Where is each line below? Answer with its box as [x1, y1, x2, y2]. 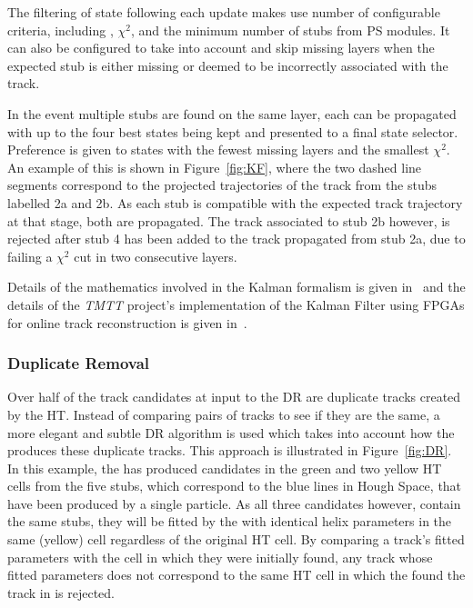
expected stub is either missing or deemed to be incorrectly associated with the [7, 55, 448, 75]
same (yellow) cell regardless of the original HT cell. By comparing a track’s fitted [7, 530, 465, 549]
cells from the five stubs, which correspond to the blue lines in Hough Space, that [7, 476, 462, 495]
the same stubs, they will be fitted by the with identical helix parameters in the [7, 512, 452, 531]
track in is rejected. [7, 583, 115, 602]
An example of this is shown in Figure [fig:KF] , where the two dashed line [7, 157, 422, 176]
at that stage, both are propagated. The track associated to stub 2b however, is [7, 211, 450, 230]
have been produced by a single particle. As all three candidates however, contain [7, 493, 461, 513]
